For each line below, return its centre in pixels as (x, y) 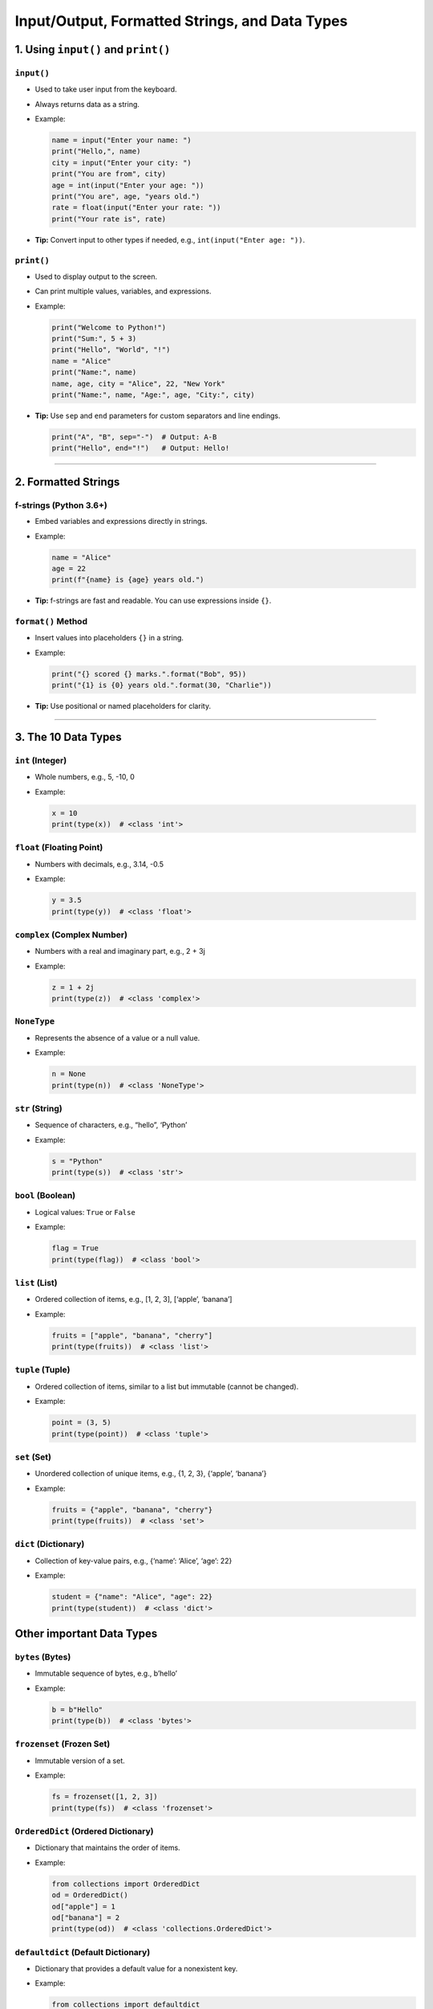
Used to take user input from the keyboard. (106, 89)
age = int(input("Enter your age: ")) (128, 185)
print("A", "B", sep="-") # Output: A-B (134, 437)
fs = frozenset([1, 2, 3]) (105, 1797)
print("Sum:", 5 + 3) (94, 339)
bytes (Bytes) (43, 1657)
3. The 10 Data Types (68, 737)
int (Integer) (41, 760)
